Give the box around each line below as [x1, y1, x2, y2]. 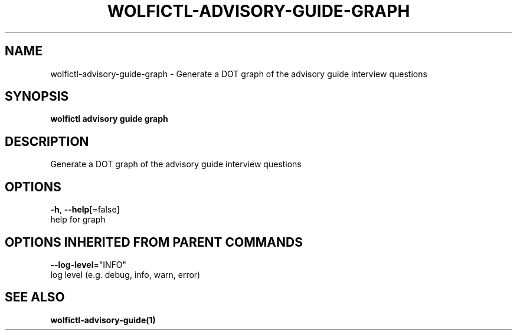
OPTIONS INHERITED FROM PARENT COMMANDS [5, 234, 303, 250]
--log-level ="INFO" [50, 259, 127, 270]
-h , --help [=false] [50, 204, 120, 215]
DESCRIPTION [5, 134, 89, 149]
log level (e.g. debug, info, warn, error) [50, 269, 201, 280]
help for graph [50, 214, 106, 225]
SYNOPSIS [5, 89, 69, 104]
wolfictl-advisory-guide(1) [50, 314, 156, 325]
